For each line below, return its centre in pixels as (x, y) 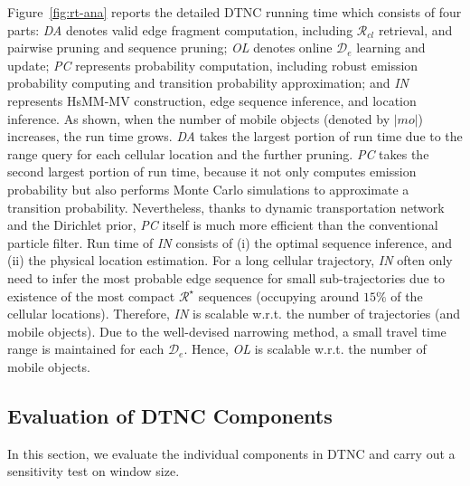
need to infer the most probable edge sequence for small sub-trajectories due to (226, 277)
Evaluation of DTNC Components (170, 415)
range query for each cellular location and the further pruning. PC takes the (218, 153)
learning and (391, 48)
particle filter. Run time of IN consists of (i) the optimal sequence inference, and (230, 242)
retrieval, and (415, 29)
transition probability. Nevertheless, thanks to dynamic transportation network (226, 207)
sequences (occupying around (279, 295)
